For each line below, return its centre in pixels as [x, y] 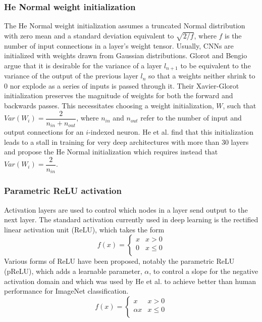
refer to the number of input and [191, 118]
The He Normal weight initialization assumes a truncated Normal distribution [125, 26]
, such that [240, 105]
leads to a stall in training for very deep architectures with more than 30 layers [126, 142]
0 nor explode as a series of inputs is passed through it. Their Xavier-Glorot [122, 85]
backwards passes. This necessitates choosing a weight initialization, [109, 105]
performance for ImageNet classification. [66, 291]
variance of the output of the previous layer [71, 76]
